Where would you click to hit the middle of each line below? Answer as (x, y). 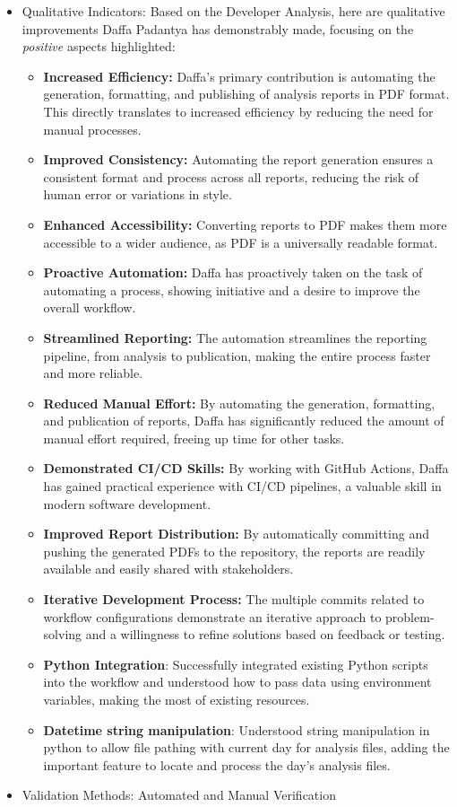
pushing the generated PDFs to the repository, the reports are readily (234, 551)
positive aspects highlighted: (99, 46)
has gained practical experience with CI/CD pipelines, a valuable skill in (242, 486)
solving (63, 634)
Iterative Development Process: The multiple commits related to (234, 599)
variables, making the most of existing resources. (177, 699)
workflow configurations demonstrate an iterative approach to (212, 616)
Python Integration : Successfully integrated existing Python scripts (236, 664)
